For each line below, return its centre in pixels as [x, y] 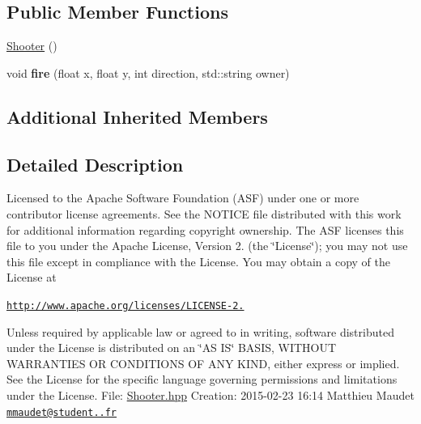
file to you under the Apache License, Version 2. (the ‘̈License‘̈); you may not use [207, 246]
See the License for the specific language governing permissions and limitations [202, 379]
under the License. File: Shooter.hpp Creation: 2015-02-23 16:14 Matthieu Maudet [210, 394]
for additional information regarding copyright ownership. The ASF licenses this [205, 229]
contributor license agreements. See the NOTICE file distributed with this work [204, 213]
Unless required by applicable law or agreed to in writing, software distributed [200, 331]
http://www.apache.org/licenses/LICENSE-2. [125, 305]
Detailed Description [95, 164]
